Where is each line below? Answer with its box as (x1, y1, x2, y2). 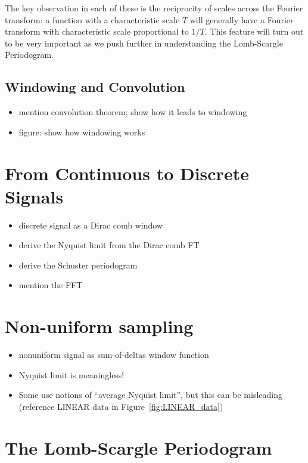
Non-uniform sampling (5, 314, 194, 338)
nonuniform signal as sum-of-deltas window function (18, 348, 209, 361)
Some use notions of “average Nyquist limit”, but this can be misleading (18, 388, 282, 401)
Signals (5, 184, 64, 208)
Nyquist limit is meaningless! (18, 368, 125, 381)
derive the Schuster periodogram (18, 258, 138, 271)
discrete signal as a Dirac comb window (18, 218, 163, 231)
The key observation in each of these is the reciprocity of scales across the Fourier (5, 2, 303, 14)
